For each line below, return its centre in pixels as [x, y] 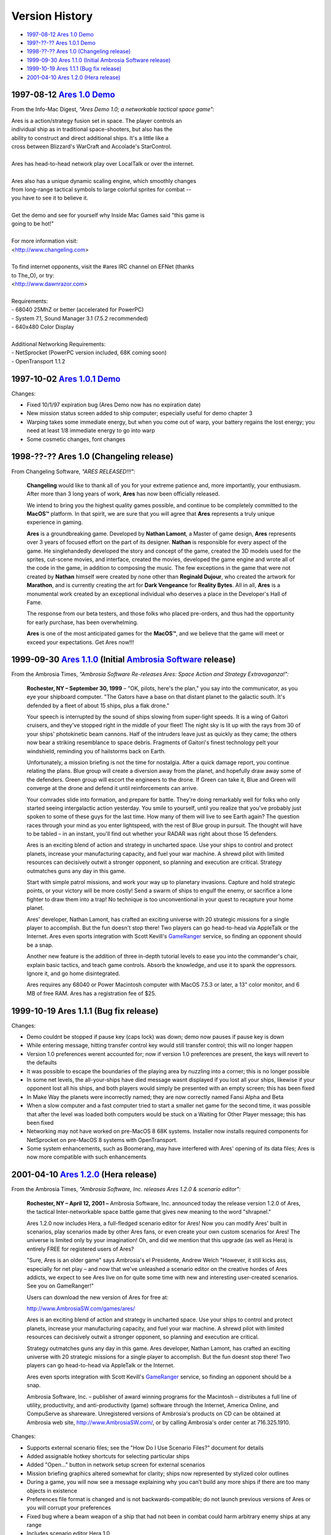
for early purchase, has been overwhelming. [82, 622]
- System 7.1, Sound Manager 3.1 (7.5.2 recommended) [80, 318]
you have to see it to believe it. [50, 198]
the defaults [42, 1063]
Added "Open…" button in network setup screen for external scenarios [116, 1465]
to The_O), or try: [33, 275]
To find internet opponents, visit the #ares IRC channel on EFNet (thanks [103, 266]
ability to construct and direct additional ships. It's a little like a [90, 138]
